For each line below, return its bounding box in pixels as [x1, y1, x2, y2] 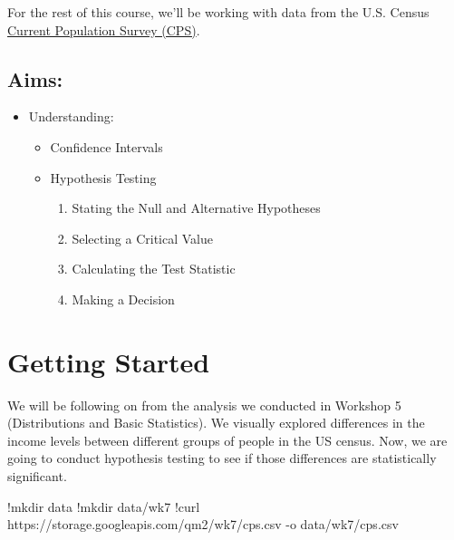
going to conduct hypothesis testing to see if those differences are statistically [7, 448, 437, 468]
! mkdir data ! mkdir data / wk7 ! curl [7, 497, 200, 516]
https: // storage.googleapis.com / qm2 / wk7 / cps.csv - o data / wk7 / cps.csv [7, 515, 399, 534]
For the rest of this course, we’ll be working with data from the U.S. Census [7, 3, 430, 21]
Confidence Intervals [50, 137, 163, 156]
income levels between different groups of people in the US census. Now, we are [7, 430, 448, 449]
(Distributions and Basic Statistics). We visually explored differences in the [7, 413, 425, 432]
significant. [7, 467, 67, 486]
